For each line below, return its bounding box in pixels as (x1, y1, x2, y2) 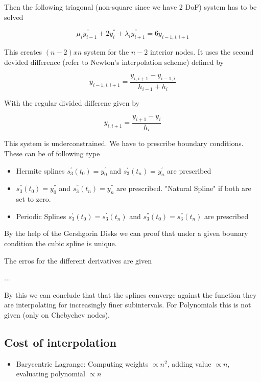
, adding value (167, 358, 211, 369)
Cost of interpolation (4, 334, 117, 350)
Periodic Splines (16, 210, 66, 221)
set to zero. (16, 194, 51, 204)
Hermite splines (16, 165, 65, 176)
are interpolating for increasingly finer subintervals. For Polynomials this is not (4, 299, 251, 310)
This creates (4, 46, 42, 57)
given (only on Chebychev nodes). (4, 309, 110, 320)
